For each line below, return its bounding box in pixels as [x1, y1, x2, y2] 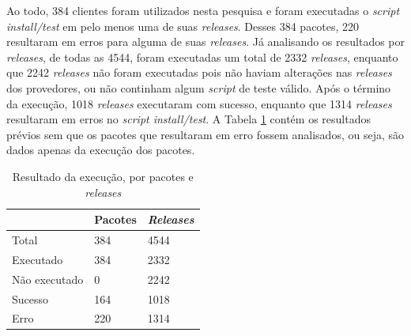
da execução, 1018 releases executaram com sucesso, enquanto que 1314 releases [6, 95, 392, 111]
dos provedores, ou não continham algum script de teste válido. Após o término [6, 79, 391, 96]
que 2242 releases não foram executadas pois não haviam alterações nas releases [6, 64, 392, 81]
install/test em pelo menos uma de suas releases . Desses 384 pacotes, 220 [6, 17, 360, 34]
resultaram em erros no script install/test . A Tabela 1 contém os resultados [6, 111, 371, 127]
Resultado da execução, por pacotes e [12, 168, 194, 184]
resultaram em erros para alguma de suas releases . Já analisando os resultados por [6, 33, 405, 50]
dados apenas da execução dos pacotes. [6, 142, 195, 158]
